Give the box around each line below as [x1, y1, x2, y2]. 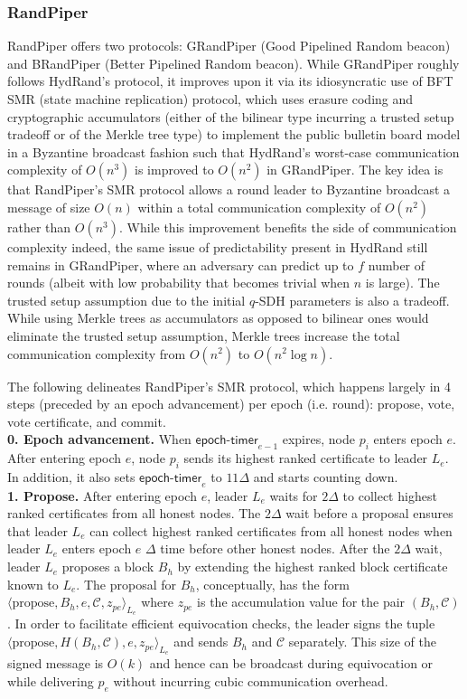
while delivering [7, 671, 94, 690]
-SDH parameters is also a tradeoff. [255, 290, 450, 309]
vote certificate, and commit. [7, 411, 166, 430]
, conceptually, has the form [195, 574, 350, 593]
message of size [7, 197, 90, 216]
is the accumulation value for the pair [197, 592, 406, 611]
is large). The [365, 273, 440, 292]
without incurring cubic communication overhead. [113, 671, 388, 690]
